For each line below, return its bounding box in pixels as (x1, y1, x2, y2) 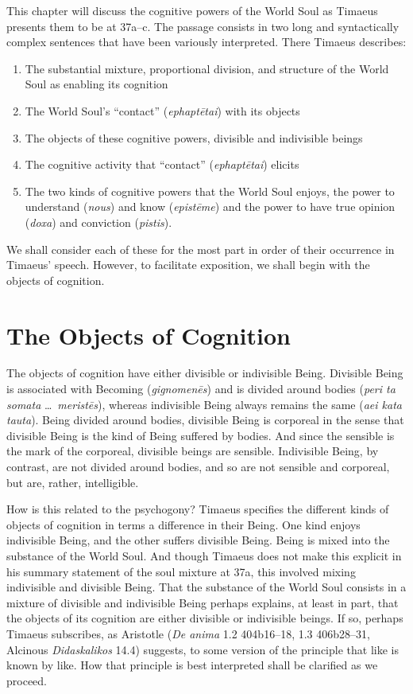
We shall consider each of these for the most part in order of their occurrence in (6, 240, 395, 257)
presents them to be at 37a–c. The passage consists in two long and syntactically (6, 18, 399, 34)
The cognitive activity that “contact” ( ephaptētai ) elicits (25, 156, 299, 173)
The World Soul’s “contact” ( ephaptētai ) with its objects (25, 102, 300, 119)
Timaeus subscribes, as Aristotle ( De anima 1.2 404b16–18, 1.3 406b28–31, (6, 625, 370, 641)
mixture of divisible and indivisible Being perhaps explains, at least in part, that (6, 594, 399, 610)
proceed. (6, 672, 47, 688)
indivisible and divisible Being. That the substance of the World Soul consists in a (6, 579, 407, 595)
